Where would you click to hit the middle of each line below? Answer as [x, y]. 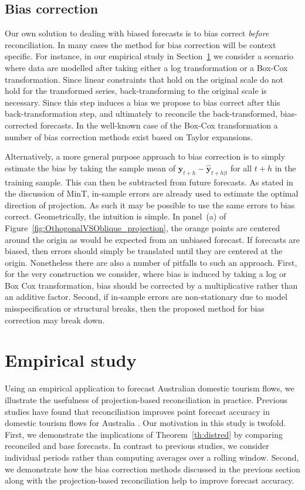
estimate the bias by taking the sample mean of [90, 168]
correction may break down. [55, 320]
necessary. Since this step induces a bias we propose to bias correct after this [143, 102]
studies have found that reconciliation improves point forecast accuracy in [137, 411]
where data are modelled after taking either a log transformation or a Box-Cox [146, 67]
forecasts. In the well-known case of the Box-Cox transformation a [159, 125]
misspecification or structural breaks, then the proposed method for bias [135, 308]
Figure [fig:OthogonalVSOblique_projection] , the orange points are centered [143, 227]
